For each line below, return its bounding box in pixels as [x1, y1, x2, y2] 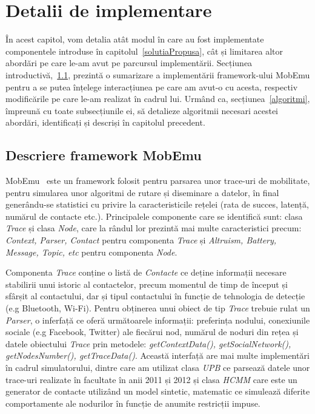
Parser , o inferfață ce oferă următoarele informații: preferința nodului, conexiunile [5, 313, 310, 326]
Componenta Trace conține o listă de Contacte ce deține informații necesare [5, 266, 287, 279]
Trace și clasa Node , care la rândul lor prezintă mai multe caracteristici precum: [5, 222, 302, 234]
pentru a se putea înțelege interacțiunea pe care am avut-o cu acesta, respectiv [5, 80, 298, 93]
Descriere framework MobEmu [5, 146, 202, 165]
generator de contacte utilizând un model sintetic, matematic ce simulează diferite [5, 385, 310, 398]
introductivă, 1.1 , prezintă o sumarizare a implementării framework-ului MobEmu [5, 68, 310, 81]
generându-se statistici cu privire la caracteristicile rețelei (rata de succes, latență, [5, 198, 309, 211]
